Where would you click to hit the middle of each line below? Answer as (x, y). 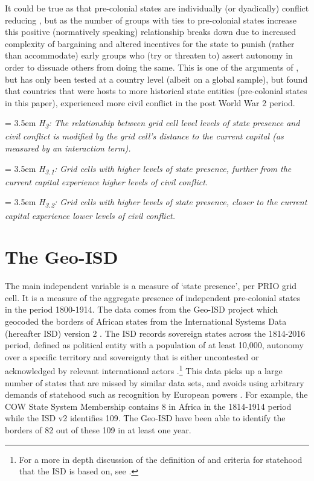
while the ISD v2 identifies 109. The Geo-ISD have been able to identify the (145, 418)
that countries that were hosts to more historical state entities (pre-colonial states (156, 91)
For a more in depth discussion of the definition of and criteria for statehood (161, 459)
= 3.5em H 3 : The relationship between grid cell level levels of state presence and (152, 124)
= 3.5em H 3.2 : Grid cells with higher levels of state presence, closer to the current (156, 203)
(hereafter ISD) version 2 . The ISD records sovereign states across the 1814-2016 (155, 333)
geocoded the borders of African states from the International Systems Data (146, 321)
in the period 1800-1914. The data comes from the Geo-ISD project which (142, 309)
